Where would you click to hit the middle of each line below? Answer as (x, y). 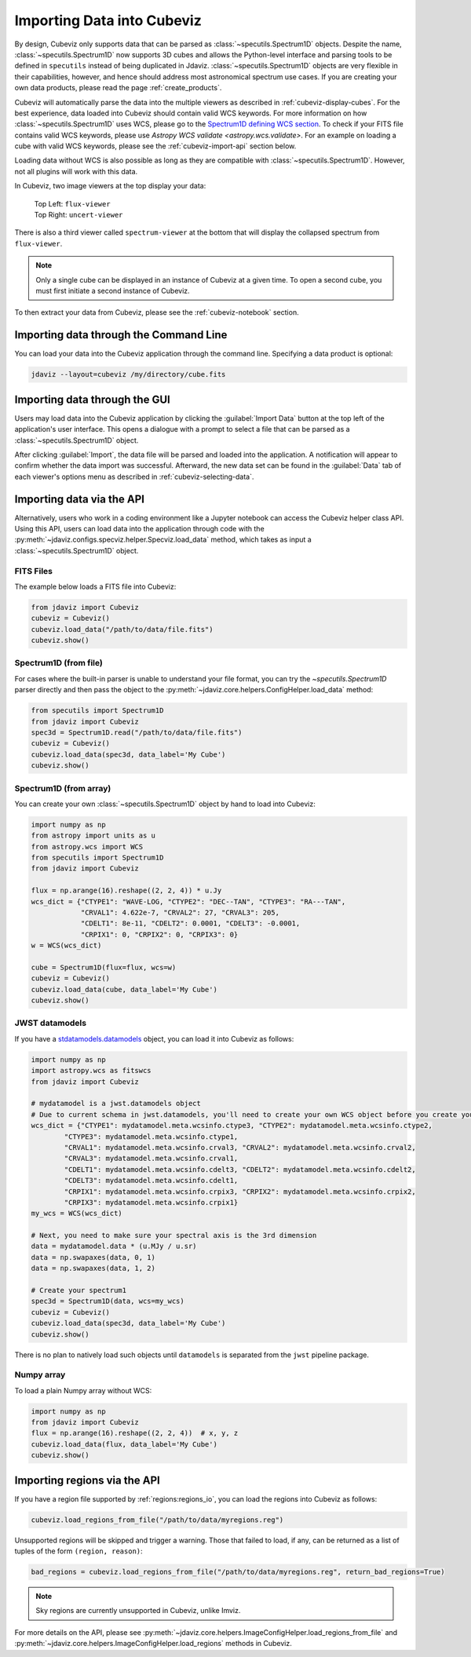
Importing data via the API (80, 499)
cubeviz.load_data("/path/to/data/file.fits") (122, 629)
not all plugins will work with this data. (76, 171)
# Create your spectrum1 (79, 1290)
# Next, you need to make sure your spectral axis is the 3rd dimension (174, 1235)
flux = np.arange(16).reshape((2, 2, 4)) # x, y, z (135, 1433)
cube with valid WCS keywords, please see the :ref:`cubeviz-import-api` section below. (155, 146)
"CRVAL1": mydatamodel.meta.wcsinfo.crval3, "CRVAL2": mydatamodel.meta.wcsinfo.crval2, (240, 1147)
